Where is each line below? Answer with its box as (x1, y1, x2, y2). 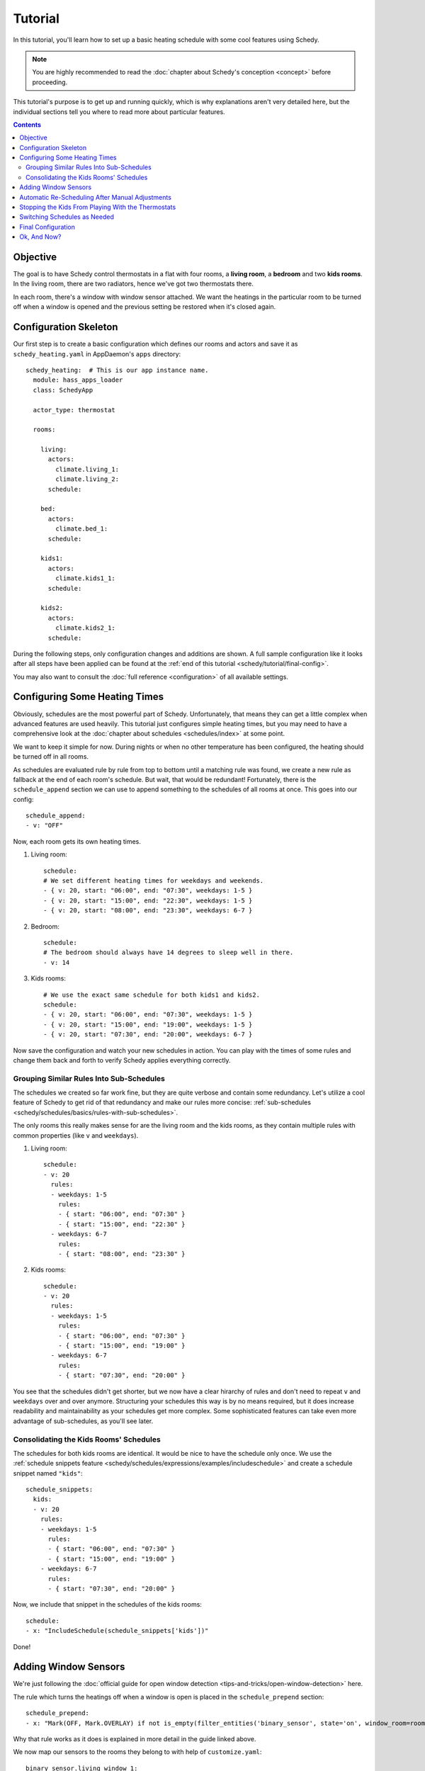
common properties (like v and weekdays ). (13, 1131, 139, 1140)
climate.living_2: (55, 475, 120, 483)
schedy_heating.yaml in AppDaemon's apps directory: (13, 349, 181, 358)
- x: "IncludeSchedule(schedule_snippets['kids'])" (25, 1626, 209, 1635)
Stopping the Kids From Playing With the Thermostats (19, 203, 176, 212)
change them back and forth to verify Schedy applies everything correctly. (13, 1056, 231, 1064)
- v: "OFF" (25, 822, 64, 830)
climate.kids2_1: (55, 624, 116, 632)
